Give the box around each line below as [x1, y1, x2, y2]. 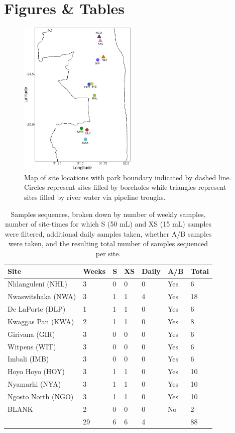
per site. [95, 248, 121, 258]
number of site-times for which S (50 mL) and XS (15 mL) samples [5, 219, 212, 229]
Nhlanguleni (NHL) [8, 278, 67, 289]
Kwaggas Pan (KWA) [8, 316, 74, 326]
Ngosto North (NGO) [8, 391, 74, 401]
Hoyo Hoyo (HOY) [8, 366, 65, 377]
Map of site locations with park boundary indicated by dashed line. [24, 172, 231, 182]
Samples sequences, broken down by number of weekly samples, [11, 208, 206, 219]
